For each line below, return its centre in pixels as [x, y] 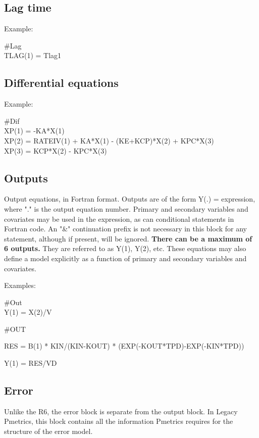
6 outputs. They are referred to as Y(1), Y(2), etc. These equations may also [125, 248]
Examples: [20, 285]
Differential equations [61, 83]
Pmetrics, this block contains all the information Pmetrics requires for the [119, 421]
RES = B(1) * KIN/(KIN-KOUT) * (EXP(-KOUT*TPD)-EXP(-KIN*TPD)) [124, 346]
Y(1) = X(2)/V [28, 312]
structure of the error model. [48, 431]
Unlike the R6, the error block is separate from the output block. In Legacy [121, 411]
